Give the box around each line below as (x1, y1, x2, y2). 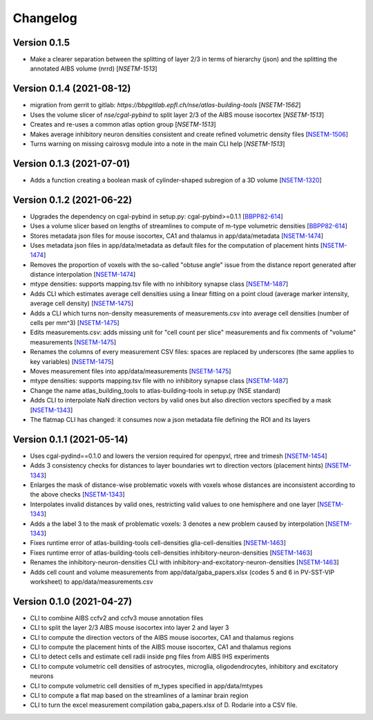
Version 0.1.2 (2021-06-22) (12, 194, 133, 205)
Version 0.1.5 (12, 37, 70, 48)
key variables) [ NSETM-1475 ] (30, 357, 114, 366)
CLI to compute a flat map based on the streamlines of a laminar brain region (30, 691, 249, 699)
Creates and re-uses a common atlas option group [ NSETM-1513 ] (30, 120, 217, 129)
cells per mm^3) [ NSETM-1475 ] (30, 319, 120, 327)
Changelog (12, 10, 77, 26)
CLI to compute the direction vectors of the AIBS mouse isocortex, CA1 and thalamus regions (30, 633, 294, 641)
